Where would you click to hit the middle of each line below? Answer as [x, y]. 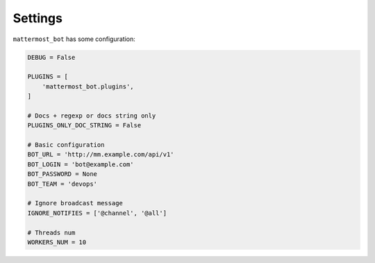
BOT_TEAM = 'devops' [62, 184]
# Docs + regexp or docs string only [92, 115]
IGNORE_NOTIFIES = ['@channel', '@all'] [97, 213]
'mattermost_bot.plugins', [88, 86]
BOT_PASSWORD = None [62, 174]
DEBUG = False [51, 57]
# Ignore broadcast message [75, 203]
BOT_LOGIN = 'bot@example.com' [81, 164]
